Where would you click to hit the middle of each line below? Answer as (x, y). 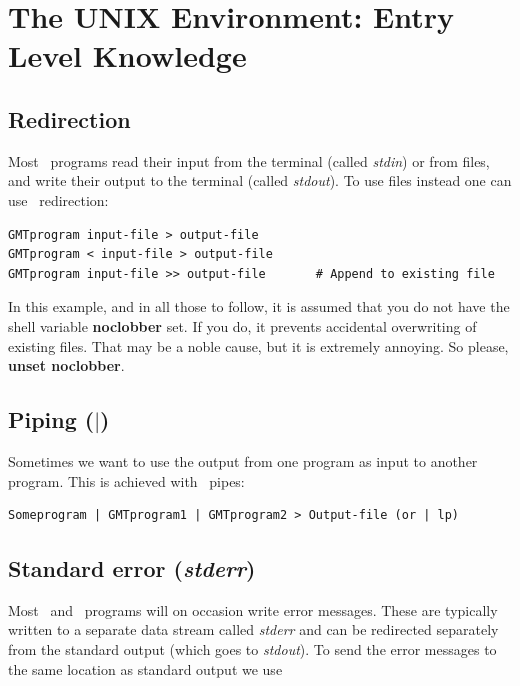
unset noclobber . (66, 365)
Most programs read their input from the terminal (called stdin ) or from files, (249, 160)
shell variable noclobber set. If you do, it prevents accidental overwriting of (242, 325)
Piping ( (51, 419)
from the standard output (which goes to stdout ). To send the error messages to (252, 649)
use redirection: (58, 199)
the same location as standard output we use (145, 668)
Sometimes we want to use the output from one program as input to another (243, 460)
